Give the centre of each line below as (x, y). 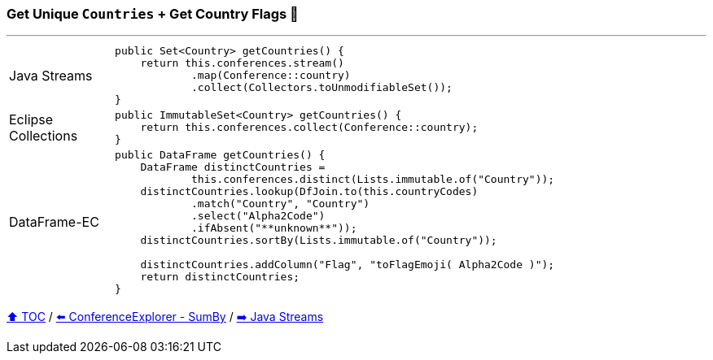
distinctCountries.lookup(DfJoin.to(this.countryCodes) (309, 192)
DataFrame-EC (54, 222)
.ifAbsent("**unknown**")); (274, 228)
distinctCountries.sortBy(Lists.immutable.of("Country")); (319, 241)
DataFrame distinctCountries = (233, 167)
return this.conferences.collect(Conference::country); (309, 128)
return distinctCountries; (220, 277)
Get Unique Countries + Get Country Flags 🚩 (153, 14)
